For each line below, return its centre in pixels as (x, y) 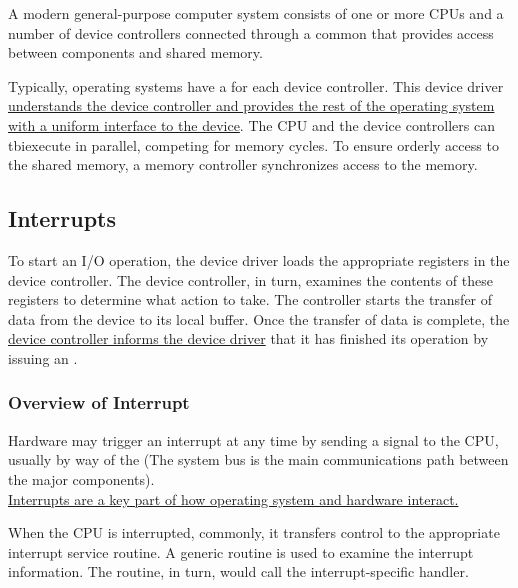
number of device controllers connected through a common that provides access (251, 32)
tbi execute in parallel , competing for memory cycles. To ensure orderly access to (253, 144)
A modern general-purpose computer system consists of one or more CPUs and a (256, 13)
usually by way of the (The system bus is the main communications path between (258, 459)
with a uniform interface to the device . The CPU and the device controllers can (251, 124)
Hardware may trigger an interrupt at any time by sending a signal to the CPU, (253, 439)
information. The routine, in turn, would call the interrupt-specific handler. (238, 571)
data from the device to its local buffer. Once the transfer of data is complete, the (259, 318)
